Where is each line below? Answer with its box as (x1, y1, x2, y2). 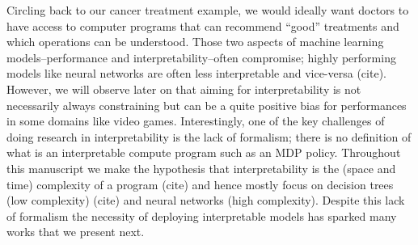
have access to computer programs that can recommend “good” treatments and (6, 17, 399, 34)
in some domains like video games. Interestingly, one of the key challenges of (6, 112, 385, 129)
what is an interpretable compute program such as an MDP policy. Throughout (6, 144, 401, 161)
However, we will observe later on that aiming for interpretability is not (6, 80, 361, 97)
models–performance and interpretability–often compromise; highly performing (6, 49, 396, 65)
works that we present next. (6, 223, 145, 240)
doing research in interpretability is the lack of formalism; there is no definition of (6, 128, 412, 145)
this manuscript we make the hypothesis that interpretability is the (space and (6, 159, 396, 176)
